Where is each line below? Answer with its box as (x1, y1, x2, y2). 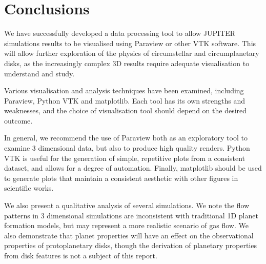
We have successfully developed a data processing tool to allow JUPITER (4, 28, 236, 38)
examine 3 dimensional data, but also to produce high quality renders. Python (4, 143, 250, 153)
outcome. (4, 115, 33, 126)
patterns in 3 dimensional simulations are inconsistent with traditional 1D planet (4, 210, 258, 220)
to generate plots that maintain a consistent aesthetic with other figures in (4, 172, 238, 183)
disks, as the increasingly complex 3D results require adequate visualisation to (4, 57, 250, 68)
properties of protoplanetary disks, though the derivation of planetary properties (4, 240, 257, 251)
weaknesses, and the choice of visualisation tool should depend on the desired (4, 105, 247, 116)
